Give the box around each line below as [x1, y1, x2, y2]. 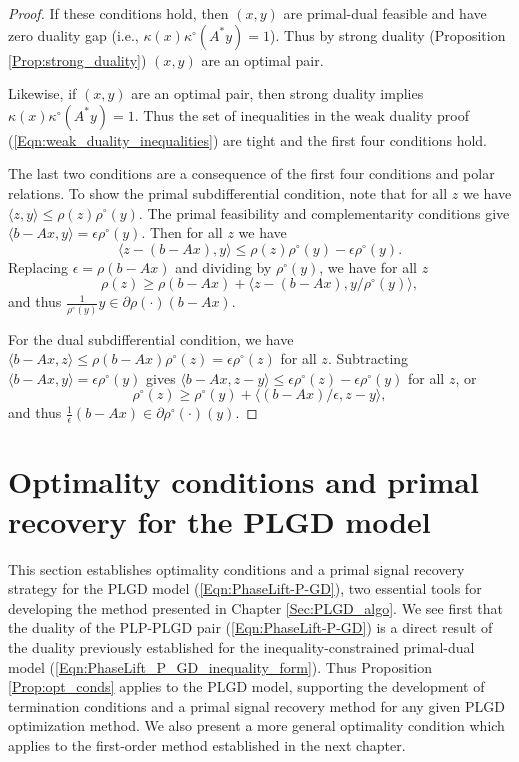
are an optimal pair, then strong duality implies [131, 83, 424, 104]
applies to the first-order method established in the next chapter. [8, 734, 406, 755]
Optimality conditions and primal [8, 461, 479, 502]
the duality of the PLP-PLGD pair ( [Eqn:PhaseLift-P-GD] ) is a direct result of [8, 617, 493, 638]
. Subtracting [327, 348, 409, 369]
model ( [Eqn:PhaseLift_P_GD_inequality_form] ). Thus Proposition [8, 656, 433, 677]
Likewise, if [8, 83, 77, 104]
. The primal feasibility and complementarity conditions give [138, 202, 510, 223]
